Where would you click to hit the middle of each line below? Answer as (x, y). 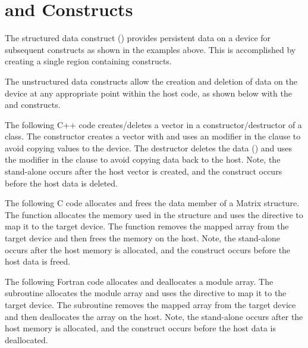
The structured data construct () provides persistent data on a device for (138, 38)
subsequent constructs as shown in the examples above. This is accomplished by (150, 49)
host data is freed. (38, 261)
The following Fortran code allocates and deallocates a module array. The (139, 281)
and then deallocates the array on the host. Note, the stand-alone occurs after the (154, 316)
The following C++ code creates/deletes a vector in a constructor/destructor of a (153, 124)
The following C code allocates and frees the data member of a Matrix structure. (152, 203)
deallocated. (26, 339)
